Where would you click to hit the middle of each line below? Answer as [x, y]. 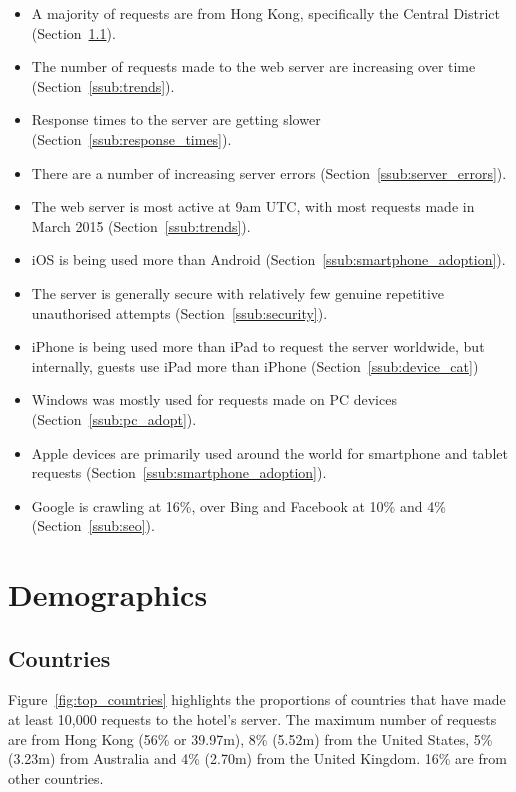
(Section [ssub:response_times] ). [131, 138]
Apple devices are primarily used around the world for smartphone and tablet [269, 452]
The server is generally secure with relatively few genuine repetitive [238, 292]
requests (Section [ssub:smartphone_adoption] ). [179, 472]
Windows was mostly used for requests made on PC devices [214, 399]
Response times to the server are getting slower [176, 119]
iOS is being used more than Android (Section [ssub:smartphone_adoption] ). [268, 259]
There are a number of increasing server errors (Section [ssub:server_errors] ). [269, 172]
